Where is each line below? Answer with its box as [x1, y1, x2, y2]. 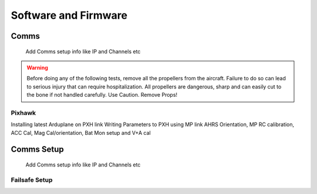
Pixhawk [11, 108, 36, 117]
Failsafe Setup [11, 176, 53, 184]
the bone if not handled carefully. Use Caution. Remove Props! [26, 91, 178, 98]
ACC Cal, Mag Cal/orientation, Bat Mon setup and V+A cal [11, 129, 151, 136]
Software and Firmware [11, 9, 127, 22]
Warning [26, 64, 48, 71]
